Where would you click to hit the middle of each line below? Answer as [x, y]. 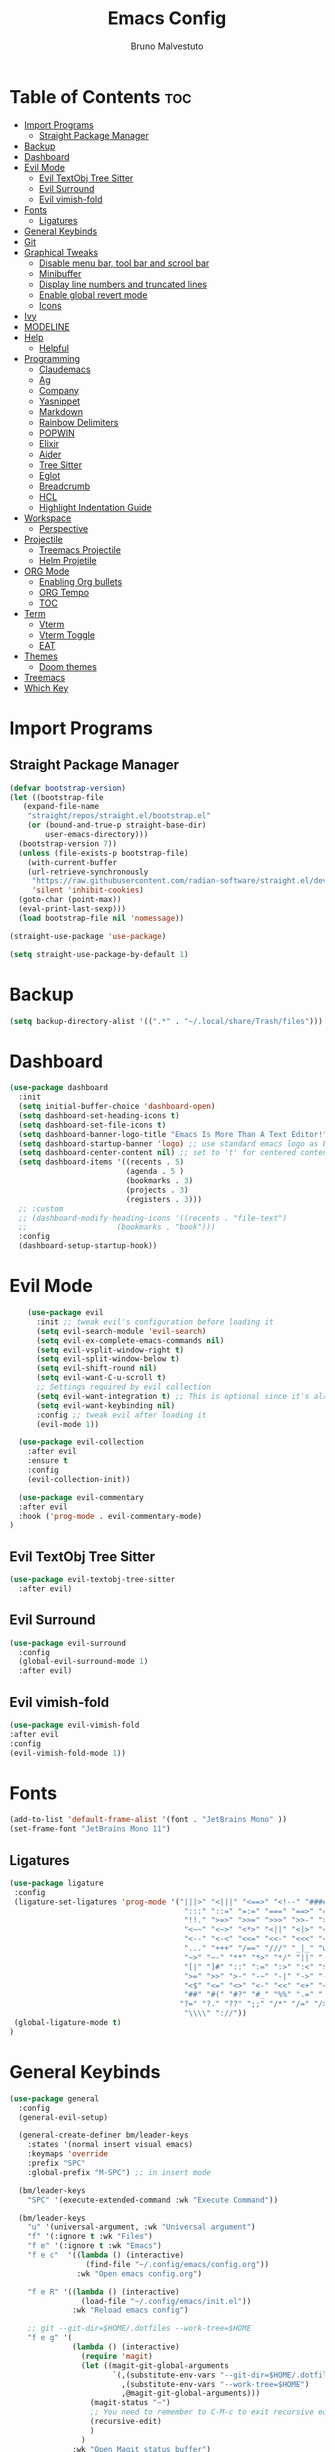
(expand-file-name [61, 807]
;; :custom [41, 1208]
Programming [52, 358]
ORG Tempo [64, 592]
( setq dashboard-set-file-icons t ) [92, 1125]
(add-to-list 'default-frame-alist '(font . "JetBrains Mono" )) [148, 1820]
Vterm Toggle [67, 634]
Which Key [46, 688]
